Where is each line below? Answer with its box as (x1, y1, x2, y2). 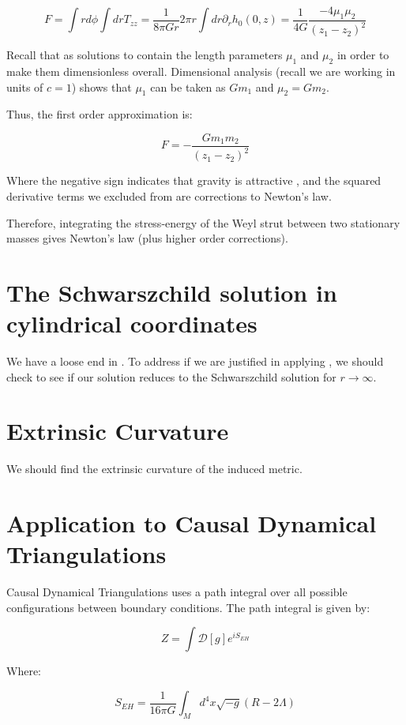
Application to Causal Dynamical (6, 507, 377, 539)
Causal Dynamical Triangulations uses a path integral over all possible (6, 584, 348, 600)
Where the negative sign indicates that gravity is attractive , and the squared (6, 172, 382, 189)
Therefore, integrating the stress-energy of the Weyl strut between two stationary (6, 214, 400, 231)
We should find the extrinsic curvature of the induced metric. (6, 460, 303, 477)
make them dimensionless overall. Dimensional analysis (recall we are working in (6, 62, 396, 79)
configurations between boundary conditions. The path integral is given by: (6, 599, 370, 615)
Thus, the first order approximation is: (6, 106, 193, 122)
